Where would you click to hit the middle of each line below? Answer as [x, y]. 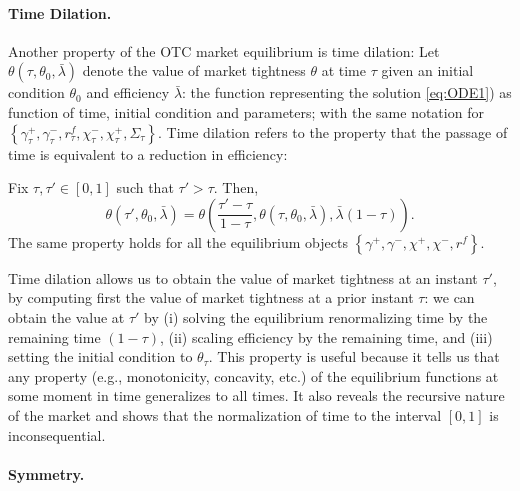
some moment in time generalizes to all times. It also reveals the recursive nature [256, 395]
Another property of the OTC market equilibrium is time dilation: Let [224, 50]
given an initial [427, 70]
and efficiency [128, 92]
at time [343, 70]
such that [145, 187]
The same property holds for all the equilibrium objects [178, 241]
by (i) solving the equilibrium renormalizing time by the [316, 316]
